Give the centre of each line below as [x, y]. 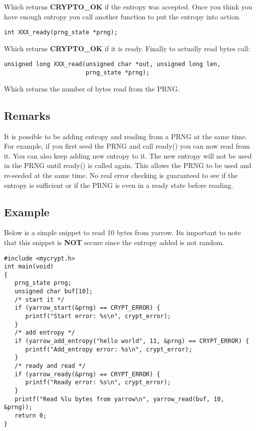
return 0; [31, 415]
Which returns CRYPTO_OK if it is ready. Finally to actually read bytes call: [127, 48]
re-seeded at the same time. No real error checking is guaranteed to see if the [121, 175]
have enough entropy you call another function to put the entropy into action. [123, 16]
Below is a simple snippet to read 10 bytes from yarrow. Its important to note [123, 232]
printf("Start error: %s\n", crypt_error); [98, 316]
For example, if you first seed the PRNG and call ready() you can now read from [127, 146]
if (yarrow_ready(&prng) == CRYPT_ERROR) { [87, 374]
